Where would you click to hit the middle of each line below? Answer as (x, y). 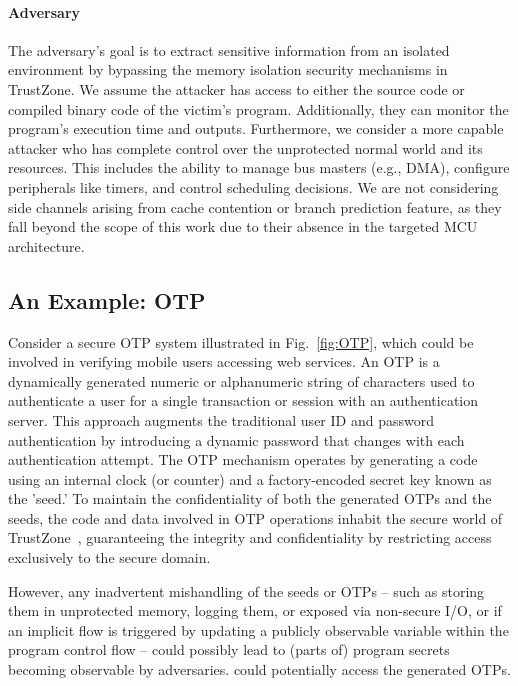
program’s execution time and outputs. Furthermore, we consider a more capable (256, 128)
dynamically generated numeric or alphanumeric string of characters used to (241, 380)
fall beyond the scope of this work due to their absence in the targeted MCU (243, 226)
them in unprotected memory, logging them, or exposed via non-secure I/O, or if (255, 610)
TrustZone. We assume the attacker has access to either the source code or (236, 88)
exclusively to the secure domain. (109, 557)
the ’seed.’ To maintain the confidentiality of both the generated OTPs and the (250, 498)
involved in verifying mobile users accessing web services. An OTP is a (224, 361)
